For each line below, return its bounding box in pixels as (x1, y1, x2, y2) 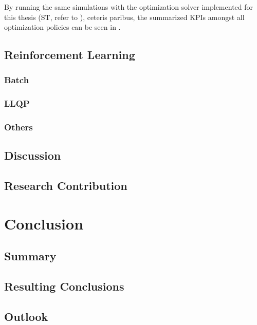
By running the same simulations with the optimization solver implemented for (4, 2, 253, 12)
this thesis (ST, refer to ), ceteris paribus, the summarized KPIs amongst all (4, 11, 245, 22)
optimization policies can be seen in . (4, 22, 121, 32)
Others (4, 121, 33, 133)
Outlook (4, 308, 48, 324)
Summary (4, 248, 57, 264)
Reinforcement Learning (4, 47, 135, 63)
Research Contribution (4, 178, 127, 194)
